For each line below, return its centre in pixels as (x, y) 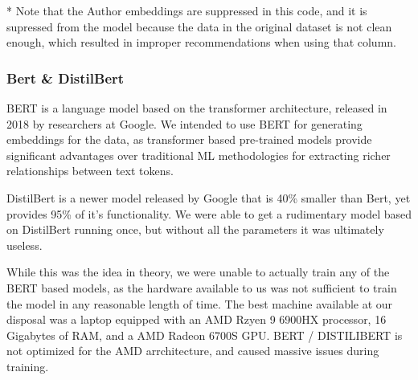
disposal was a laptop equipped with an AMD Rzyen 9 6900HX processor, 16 (197, 319)
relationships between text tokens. (90, 171)
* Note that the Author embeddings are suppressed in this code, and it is (187, 10)
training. (28, 366)
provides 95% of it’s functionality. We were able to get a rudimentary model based (209, 213)
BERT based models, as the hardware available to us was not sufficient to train (202, 287)
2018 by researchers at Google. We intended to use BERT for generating (184, 123)
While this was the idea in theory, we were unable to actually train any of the (198, 272)
